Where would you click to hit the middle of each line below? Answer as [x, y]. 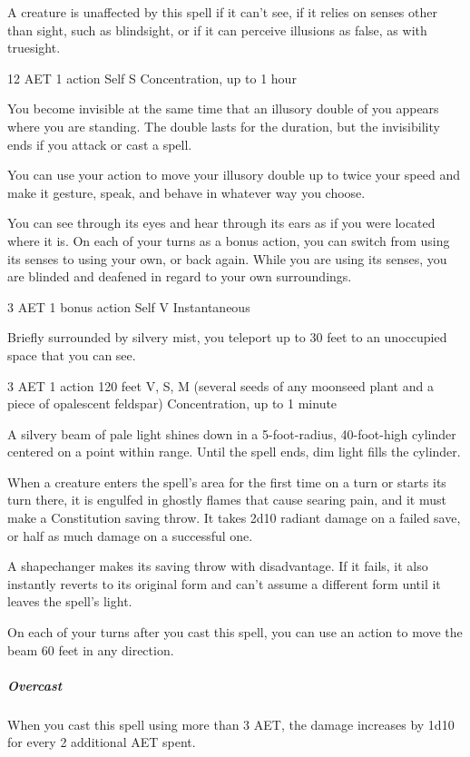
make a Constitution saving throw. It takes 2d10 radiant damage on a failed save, [234, 518]
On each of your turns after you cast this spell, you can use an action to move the [235, 632]
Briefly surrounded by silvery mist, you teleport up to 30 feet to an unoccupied [227, 337]
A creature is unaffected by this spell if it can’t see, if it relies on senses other [222, 12]
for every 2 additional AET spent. [102, 742]
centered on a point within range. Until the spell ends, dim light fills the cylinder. [234, 452]
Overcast [35, 685]
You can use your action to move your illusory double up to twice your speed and [234, 175]
